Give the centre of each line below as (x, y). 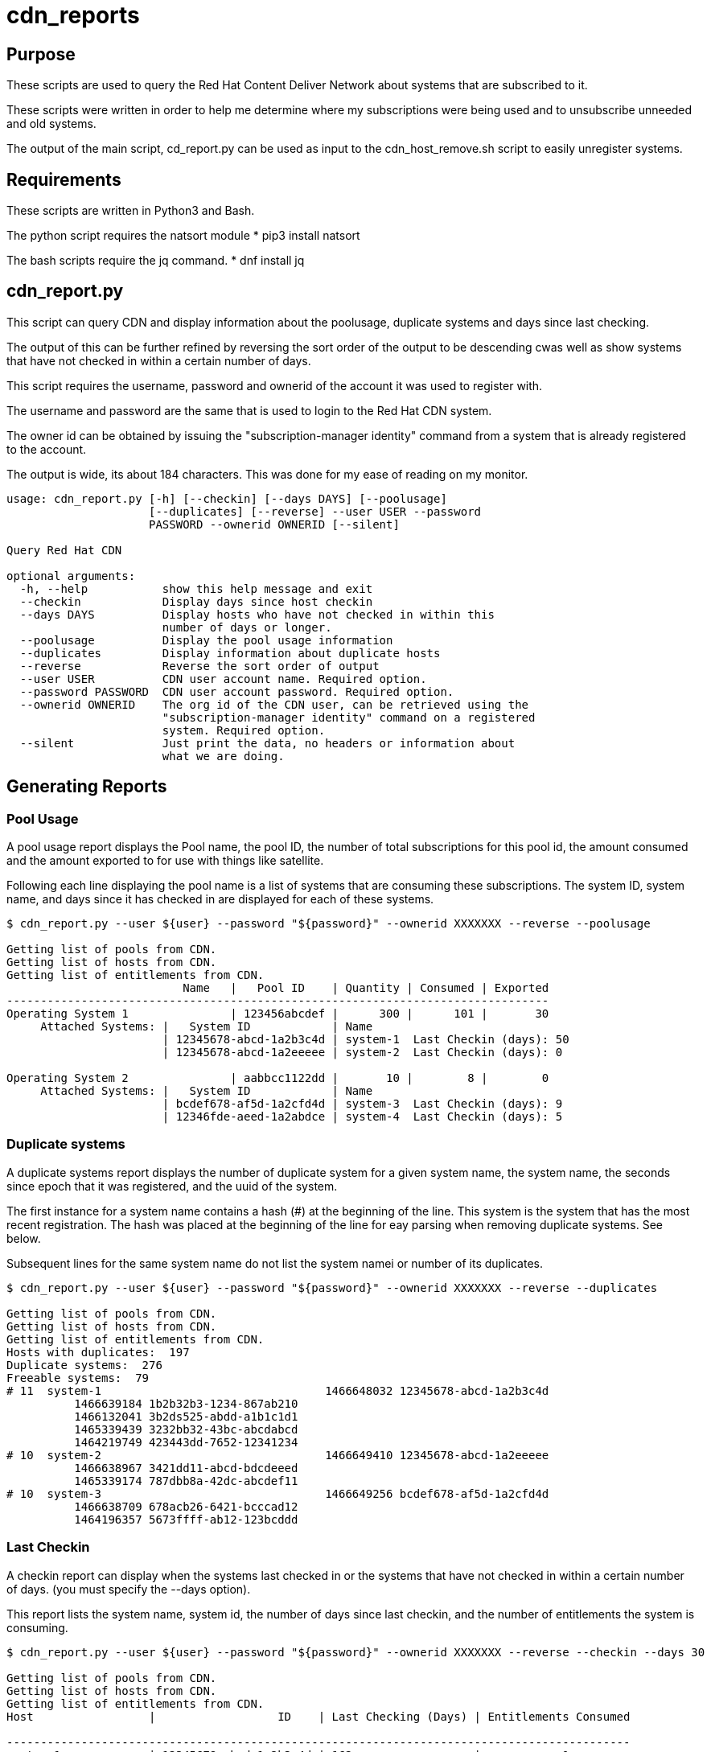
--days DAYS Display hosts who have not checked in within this (257, 614)
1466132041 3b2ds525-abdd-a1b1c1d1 (186, 1416)
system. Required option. (244, 730)
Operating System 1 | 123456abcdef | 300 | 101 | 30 (278, 1014)
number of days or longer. (247, 627)
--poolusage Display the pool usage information (206, 640)
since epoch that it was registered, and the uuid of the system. (172, 1186)
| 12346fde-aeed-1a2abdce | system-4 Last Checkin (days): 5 (362, 1117)
